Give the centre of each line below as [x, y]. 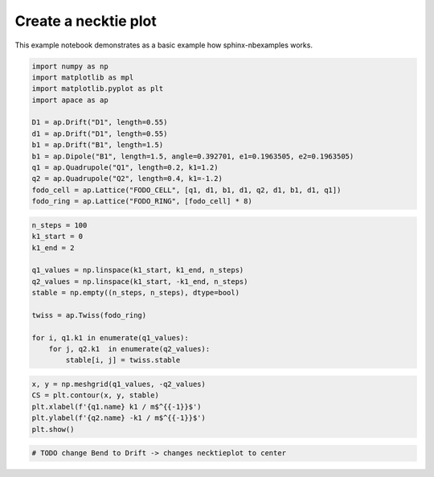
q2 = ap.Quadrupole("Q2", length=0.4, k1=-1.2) [127, 179]
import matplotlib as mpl [83, 77]
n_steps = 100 [59, 225]
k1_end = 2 [53, 248]
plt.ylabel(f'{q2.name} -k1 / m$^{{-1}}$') [119, 418]
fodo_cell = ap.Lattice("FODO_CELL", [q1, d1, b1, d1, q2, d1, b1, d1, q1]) [186, 190]
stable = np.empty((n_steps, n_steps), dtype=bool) [136, 293]
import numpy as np [70, 66]
